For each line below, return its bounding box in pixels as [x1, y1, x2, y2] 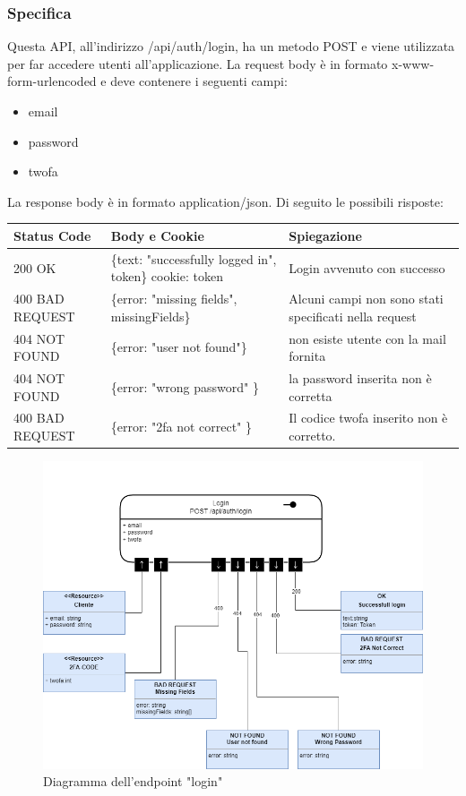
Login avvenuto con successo [289, 258, 445, 277]
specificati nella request [289, 306, 417, 325]
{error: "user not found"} [110, 338, 247, 356]
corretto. [289, 426, 336, 445]
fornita [289, 347, 326, 365]
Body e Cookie [110, 226, 204, 244]
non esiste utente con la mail [289, 329, 446, 347]
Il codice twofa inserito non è [289, 408, 448, 427]
